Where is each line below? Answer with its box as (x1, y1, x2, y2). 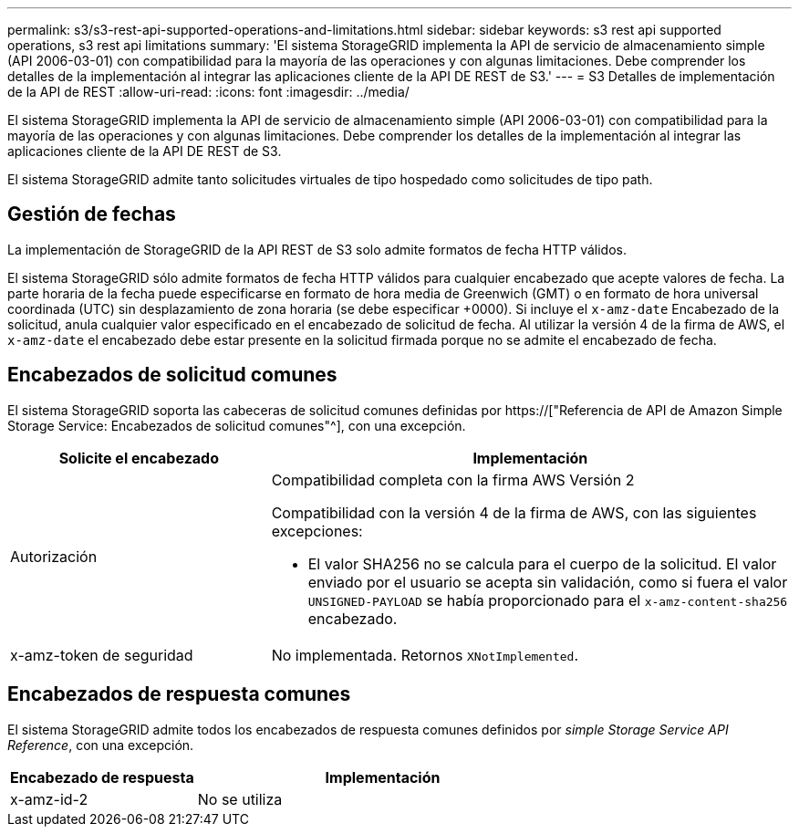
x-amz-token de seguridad (10, 645, 193, 664)
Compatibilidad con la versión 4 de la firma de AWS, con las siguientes (271, 503, 757, 522)
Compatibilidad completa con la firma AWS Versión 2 (271, 470, 635, 489)
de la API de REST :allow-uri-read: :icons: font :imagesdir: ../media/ (7, 84, 410, 99)
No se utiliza (197, 789, 283, 808)
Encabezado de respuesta (10, 767, 194, 787)
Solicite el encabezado (58, 448, 220, 467)
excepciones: (271, 521, 363, 540)
